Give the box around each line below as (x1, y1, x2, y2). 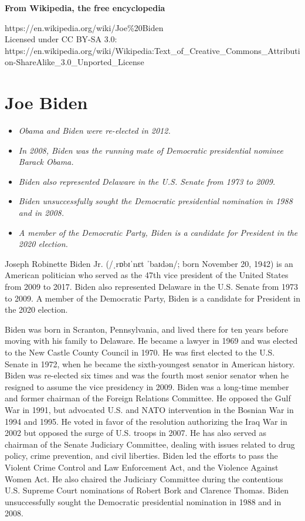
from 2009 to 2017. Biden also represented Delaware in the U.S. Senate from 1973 (5, 280, 299, 293)
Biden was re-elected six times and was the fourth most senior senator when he (5, 369, 289, 381)
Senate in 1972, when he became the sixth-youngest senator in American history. (5, 357, 295, 370)
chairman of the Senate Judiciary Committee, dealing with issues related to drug (5, 438, 295, 450)
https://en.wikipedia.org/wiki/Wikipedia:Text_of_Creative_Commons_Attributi (5, 44, 300, 56)
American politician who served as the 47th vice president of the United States (5, 269, 289, 281)
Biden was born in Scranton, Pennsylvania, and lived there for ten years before (5, 323, 289, 335)
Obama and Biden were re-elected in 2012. (18, 124, 171, 137)
